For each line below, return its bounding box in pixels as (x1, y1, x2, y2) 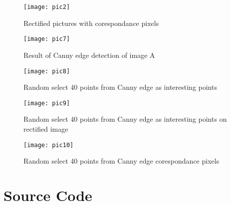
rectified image (23, 124, 68, 134)
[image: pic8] (23, 67, 70, 75)
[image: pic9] (23, 99, 70, 107)
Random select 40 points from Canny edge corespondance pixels (23, 156, 220, 166)
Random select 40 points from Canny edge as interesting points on (23, 114, 227, 124)
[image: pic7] (23, 35, 70, 43)
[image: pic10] (23, 141, 74, 149)
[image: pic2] (23, 3, 70, 10)
